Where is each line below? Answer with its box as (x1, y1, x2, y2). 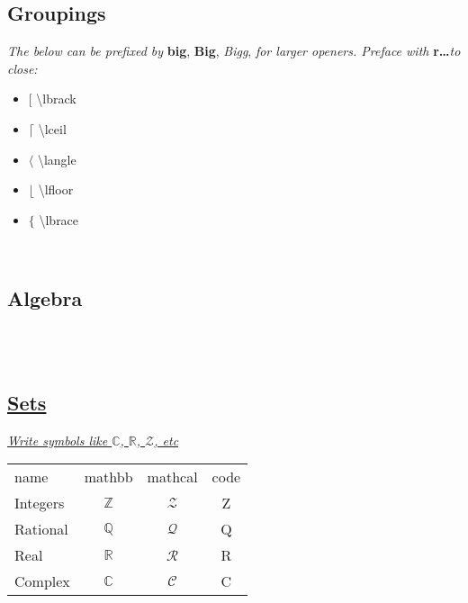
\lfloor (38, 180, 74, 199)
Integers (14, 492, 65, 514)
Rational (14, 518, 68, 540)
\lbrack (36, 89, 76, 108)
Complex (14, 571, 70, 592)
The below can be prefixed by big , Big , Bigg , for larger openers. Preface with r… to (7, 41, 461, 60)
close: (7, 58, 38, 77)
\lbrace (39, 210, 79, 229)
